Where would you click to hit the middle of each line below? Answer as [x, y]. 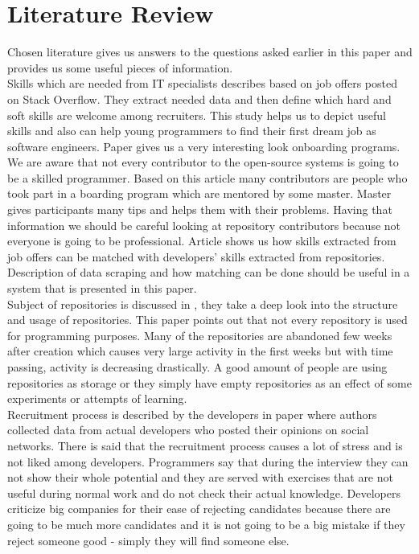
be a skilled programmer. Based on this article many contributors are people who [207, 177]
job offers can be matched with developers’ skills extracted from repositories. [196, 256]
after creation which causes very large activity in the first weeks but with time [200, 351]
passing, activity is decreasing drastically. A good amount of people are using [197, 367]
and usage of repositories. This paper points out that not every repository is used [207, 320]
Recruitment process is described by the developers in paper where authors [192, 414]
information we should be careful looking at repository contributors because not [204, 225]
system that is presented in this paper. [102, 288]
